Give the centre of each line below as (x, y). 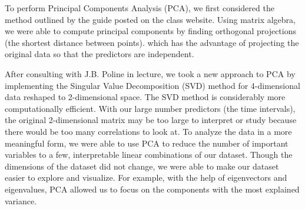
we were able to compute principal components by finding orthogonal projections (150, 31)
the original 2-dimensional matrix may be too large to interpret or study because (151, 120)
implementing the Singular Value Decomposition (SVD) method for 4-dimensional (152, 85)
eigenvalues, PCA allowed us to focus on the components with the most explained (152, 189)
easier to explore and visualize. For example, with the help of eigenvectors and (146, 178)
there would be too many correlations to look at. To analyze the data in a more (148, 131)
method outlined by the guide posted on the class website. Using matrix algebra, (150, 19)
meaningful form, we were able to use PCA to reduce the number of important (147, 143)
